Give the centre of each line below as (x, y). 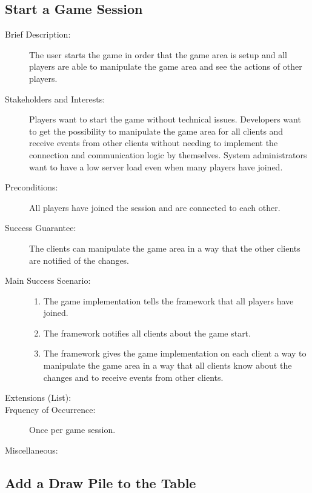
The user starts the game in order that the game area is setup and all (158, 54)
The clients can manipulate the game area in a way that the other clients (165, 248)
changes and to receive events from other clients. (133, 377)
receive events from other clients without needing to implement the (154, 143)
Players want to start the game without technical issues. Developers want (165, 119)
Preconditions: (32, 187)
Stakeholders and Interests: (55, 99)
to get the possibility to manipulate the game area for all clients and (156, 131)
